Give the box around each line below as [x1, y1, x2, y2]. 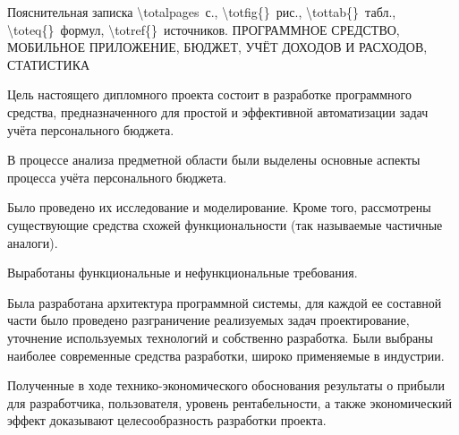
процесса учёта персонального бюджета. [7, 167, 227, 186]
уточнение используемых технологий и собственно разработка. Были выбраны [7, 328, 434, 346]
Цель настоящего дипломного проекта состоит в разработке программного [7, 85, 412, 104]
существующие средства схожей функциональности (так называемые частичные [7, 215, 443, 234]
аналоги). [7, 233, 58, 252]
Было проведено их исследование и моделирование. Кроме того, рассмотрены [7, 198, 431, 217]
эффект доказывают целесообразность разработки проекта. [7, 411, 327, 430]
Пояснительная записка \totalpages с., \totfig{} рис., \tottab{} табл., [7, 3, 396, 21]
